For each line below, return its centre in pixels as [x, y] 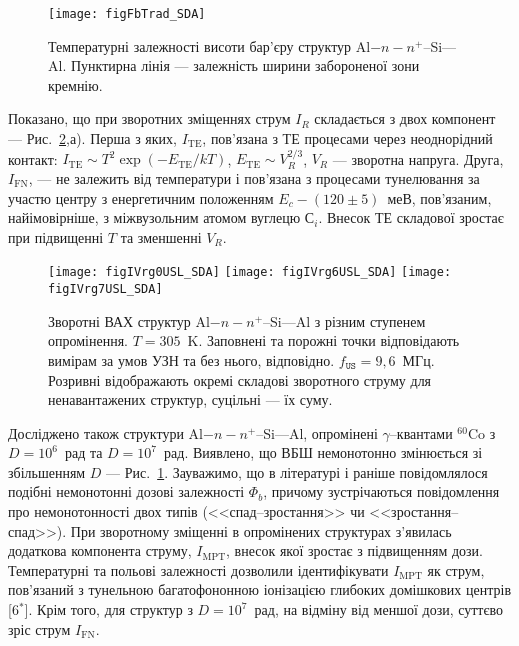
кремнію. [75, 84]
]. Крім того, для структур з [108, 609]
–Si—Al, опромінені [317, 432]
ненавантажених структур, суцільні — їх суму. [190, 399]
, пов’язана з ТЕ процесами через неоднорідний [347, 138]
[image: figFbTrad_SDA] [127, 14]
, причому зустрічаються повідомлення [381, 491]
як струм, [456, 569]
